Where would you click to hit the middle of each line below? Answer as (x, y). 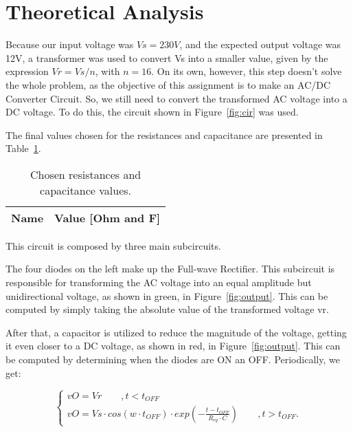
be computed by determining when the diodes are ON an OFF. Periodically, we (173, 359)
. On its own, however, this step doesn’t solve (247, 71)
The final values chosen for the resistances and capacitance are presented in (164, 134)
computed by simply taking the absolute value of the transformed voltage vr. (167, 309)
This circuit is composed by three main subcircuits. (113, 245)
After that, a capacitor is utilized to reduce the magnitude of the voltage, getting (176, 332)
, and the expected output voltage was (260, 44)
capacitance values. (86, 190)
